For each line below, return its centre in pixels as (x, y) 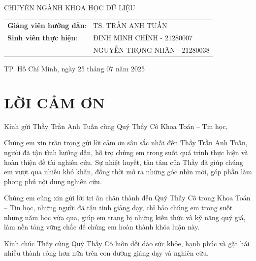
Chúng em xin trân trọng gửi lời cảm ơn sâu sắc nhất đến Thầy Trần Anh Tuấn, (126, 143)
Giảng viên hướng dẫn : (47, 25)
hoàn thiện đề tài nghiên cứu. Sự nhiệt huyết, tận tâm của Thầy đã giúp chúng (124, 162)
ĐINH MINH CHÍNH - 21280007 (143, 38)
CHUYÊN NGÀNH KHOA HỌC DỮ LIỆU (70, 7)
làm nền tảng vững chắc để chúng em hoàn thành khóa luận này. (102, 227)
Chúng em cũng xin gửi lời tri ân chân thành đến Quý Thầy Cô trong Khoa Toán (127, 198)
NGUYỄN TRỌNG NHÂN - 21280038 (151, 50)
